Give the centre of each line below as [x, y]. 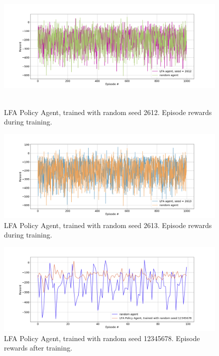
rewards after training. [38, 348]
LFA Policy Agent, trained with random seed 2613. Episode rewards [108, 225]
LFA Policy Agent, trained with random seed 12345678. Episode [102, 338]
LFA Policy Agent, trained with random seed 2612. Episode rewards [108, 112]
